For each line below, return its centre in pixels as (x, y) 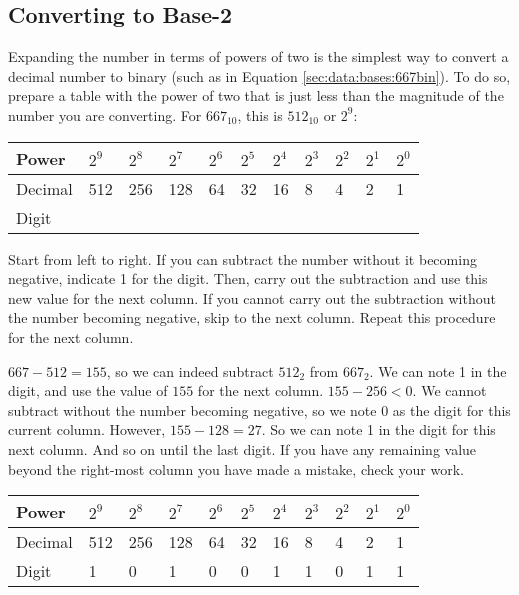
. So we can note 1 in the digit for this (378, 429)
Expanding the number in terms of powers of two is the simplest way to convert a (258, 56)
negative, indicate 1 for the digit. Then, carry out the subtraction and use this (248, 278)
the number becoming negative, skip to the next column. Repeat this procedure (252, 317)
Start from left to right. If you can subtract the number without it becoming (242, 258)
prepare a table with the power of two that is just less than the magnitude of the (256, 95)
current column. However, (87, 429)
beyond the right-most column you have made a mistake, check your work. (236, 468)
